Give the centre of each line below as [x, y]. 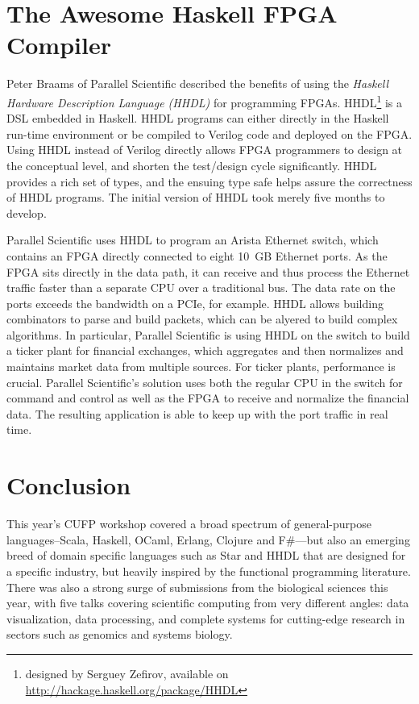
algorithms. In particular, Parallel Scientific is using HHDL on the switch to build [208, 334]
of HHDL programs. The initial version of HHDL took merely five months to [196, 197]
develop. [27, 212]
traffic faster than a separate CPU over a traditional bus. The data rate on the [201, 287]
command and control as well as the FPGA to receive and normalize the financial [208, 398]
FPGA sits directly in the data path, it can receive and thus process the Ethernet [208, 271]
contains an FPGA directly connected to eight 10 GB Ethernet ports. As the [197, 255]
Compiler [59, 45]
